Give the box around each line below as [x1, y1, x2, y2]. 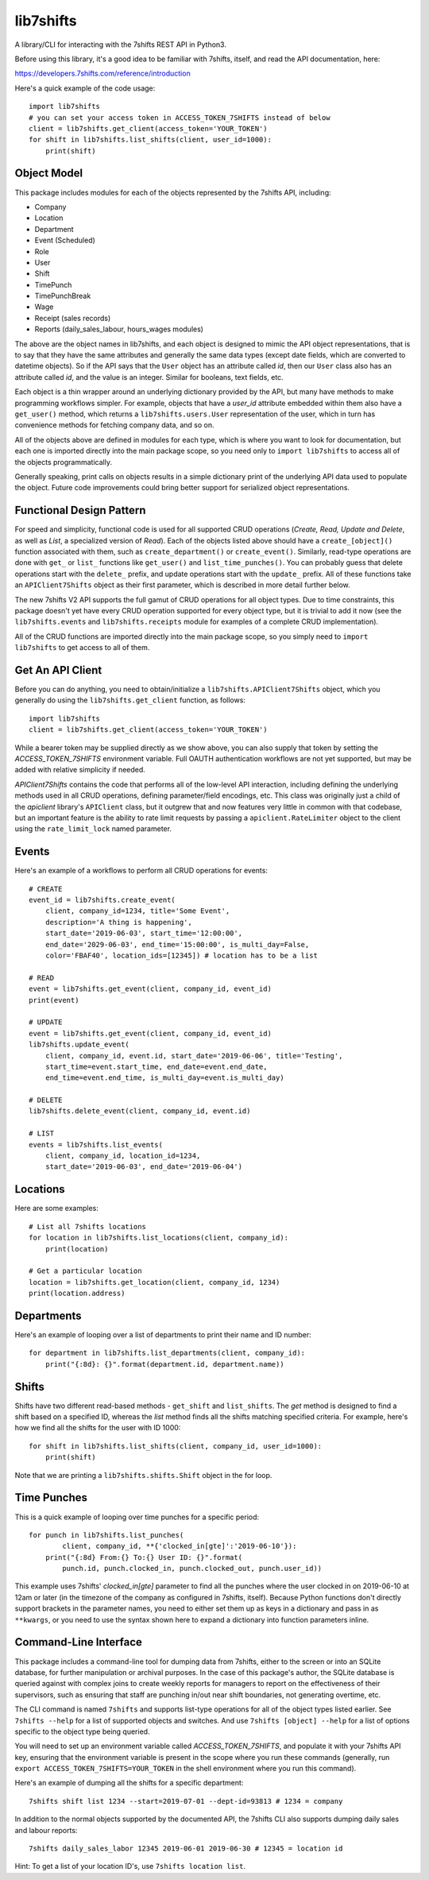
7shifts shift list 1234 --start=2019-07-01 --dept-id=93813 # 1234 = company [29, 1797, 343, 1805]
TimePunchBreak [34, 291, 91, 301]
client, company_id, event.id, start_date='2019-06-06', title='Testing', [44, 1051, 343, 1060]
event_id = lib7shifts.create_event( [29, 896, 176, 905]
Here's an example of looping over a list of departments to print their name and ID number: [14, 1329, 311, 1339]
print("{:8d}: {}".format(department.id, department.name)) [44, 1360, 285, 1368]
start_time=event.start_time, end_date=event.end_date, [44, 1062, 268, 1071]
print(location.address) [29, 1289, 126, 1298]
